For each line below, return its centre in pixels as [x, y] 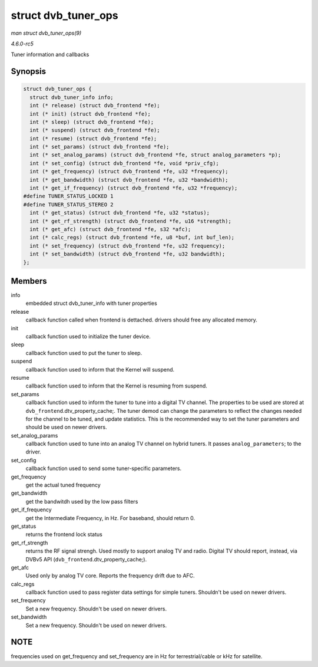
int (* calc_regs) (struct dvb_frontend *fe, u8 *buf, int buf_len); [132, 238]
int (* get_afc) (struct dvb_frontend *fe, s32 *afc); [110, 229]
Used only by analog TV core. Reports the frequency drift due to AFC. [110, 576]
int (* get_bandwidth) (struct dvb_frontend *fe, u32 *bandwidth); [129, 180]
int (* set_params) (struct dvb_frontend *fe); [100, 147]
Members [29, 281]
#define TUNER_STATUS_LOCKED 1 [69, 196]
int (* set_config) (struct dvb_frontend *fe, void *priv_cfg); [124, 163]
